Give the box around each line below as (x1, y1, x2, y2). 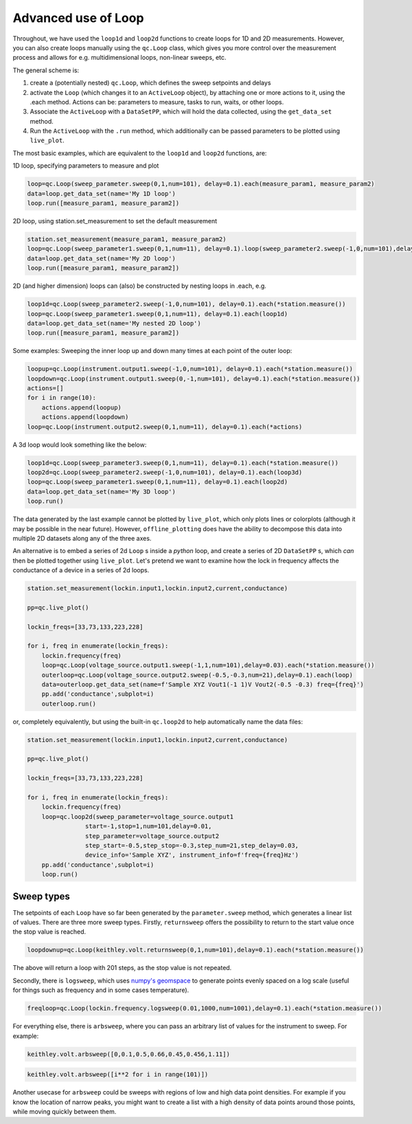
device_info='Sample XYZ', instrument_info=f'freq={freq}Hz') (84, 851, 299, 859)
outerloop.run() (41, 699, 96, 708)
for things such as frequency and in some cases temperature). (12, 986, 190, 994)
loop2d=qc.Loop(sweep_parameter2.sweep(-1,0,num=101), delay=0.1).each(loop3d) (27, 468, 303, 476)
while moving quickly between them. (12, 1107, 117, 1116)
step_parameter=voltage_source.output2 (84, 832, 220, 840)
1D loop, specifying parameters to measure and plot (12, 161, 159, 170)
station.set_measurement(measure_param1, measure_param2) (27, 235, 227, 243)
